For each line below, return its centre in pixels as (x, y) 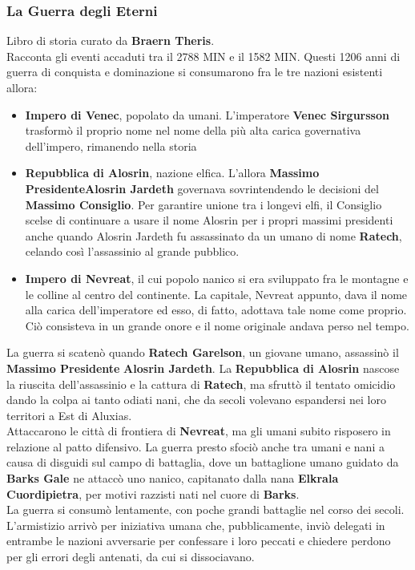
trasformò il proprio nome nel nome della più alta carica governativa (193, 130)
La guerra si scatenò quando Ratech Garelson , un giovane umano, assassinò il (203, 352)
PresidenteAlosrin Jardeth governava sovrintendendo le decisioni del (202, 188)
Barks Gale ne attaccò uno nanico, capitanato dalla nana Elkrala (173, 478)
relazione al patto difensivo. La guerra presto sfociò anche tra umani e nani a (195, 446)
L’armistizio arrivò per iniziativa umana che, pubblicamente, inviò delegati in (196, 525)
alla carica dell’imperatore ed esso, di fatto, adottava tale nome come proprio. (216, 310)
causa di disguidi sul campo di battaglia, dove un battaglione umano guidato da (203, 462)
